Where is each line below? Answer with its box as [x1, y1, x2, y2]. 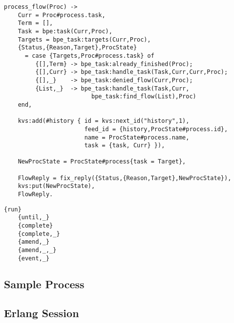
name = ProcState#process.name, [84, 134, 190, 141]
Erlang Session [4, 305, 79, 320]
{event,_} [18, 254, 50, 262]
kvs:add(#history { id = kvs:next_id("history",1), [18, 117, 190, 125]
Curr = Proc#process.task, [18, 11, 106, 19]
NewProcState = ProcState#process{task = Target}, [18, 158, 186, 165]
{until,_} [18, 214, 50, 221]
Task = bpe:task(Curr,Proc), [18, 27, 112, 35]
